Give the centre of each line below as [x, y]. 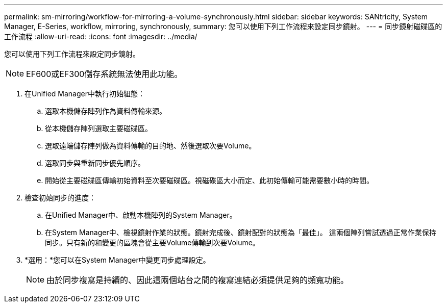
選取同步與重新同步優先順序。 [95, 163]
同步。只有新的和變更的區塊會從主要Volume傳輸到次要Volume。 [152, 242]
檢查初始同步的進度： [60, 198]
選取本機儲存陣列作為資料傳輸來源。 [106, 111]
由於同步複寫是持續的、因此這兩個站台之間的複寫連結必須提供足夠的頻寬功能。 [198, 280]
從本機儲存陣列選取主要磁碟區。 [98, 128]
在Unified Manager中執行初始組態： [85, 94]
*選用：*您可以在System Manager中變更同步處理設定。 [117, 260]
